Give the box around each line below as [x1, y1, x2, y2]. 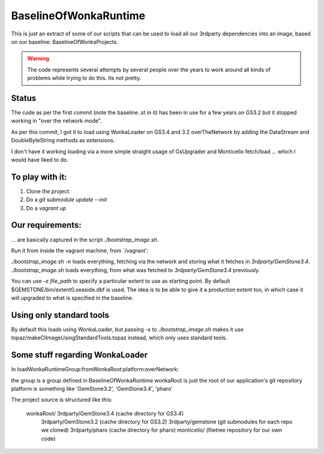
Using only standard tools [11, 310, 109, 320]
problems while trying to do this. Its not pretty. [27, 74, 142, 82]
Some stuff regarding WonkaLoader [11, 350, 148, 360]
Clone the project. [26, 187, 71, 195]
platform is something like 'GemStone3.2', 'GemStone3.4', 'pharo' [11, 385, 173, 392]
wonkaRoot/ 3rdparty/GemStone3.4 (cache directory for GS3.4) [26, 410, 184, 417]
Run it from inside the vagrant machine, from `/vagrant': [11, 247, 149, 254]
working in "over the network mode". [11, 117, 102, 124]
